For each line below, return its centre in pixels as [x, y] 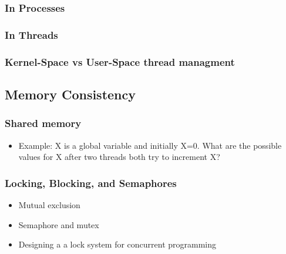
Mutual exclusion [49, 204]
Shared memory [43, 123]
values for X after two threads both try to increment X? [119, 157]
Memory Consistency [70, 94]
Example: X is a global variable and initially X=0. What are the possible [150, 145]
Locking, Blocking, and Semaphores [91, 183]
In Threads [31, 34]
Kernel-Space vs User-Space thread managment [120, 61]
